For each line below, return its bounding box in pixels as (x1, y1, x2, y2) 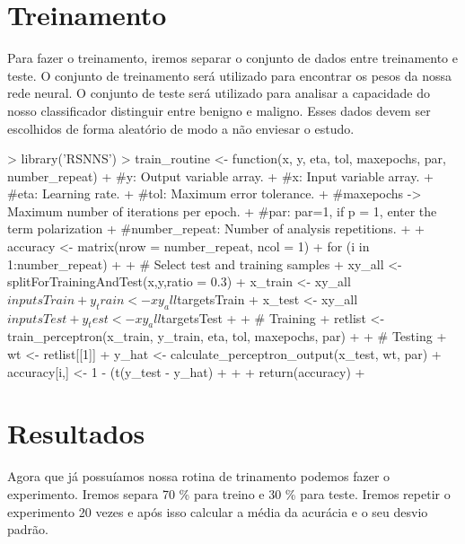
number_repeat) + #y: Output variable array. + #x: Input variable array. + (7, 166, 434, 185)
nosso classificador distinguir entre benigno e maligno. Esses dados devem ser (7, 101, 431, 119)
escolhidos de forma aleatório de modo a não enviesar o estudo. (7, 118, 355, 137)
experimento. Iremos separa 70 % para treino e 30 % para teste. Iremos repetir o (7, 484, 451, 503)
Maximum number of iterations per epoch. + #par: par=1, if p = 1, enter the (7, 201, 437, 220)
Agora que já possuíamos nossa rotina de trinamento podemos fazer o (7, 467, 390, 486)
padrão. (7, 520, 48, 539)
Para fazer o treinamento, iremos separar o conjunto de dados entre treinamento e (7, 48, 458, 67)
